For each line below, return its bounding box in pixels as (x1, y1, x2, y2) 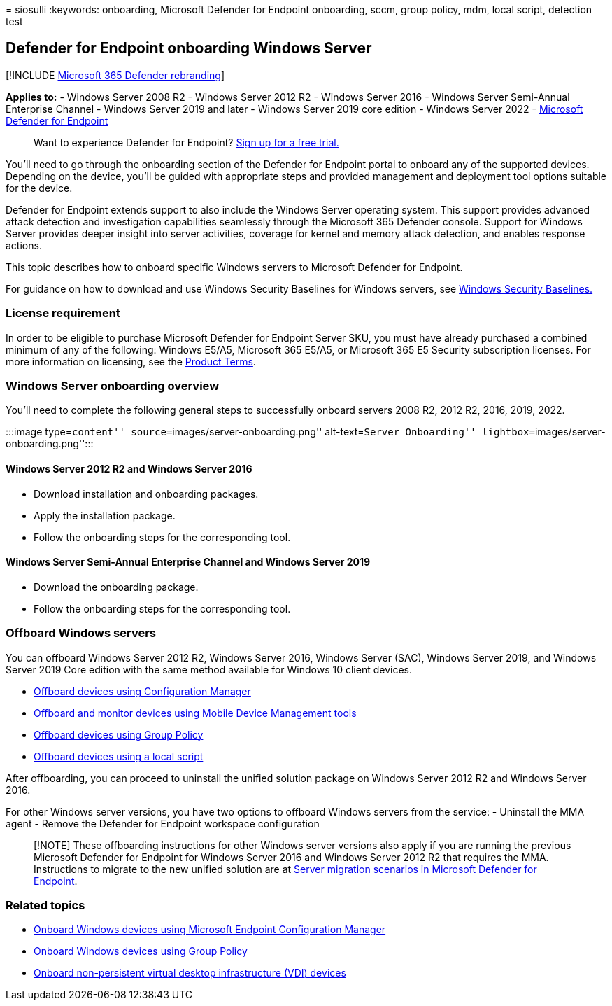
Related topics (6, 897, 85, 912)
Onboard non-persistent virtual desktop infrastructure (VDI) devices (34, 967, 346, 979)
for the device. (6, 181, 73, 194)
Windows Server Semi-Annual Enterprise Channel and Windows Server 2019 (6, 556, 371, 568)
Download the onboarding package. (34, 580, 199, 593)
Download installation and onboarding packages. (34, 487, 259, 500)
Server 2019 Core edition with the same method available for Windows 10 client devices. (6, 663, 412, 676)
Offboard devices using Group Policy (34, 728, 204, 741)
